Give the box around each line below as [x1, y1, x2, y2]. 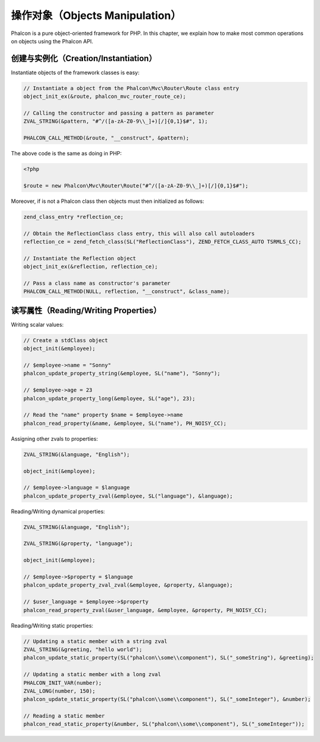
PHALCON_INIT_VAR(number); [23, 679, 102, 686]
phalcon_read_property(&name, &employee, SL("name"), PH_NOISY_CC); [23, 420, 227, 426]
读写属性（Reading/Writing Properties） [11, 305, 162, 316]
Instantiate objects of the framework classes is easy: [11, 69, 140, 76]
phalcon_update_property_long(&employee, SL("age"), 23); [23, 395, 196, 402]
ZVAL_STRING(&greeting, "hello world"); [23, 646, 142, 652]
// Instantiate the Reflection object [23, 255, 136, 262]
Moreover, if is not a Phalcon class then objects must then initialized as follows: [11, 198, 204, 205]
